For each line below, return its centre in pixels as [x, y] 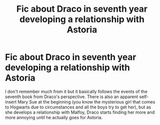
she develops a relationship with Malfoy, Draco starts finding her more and [80, 112]
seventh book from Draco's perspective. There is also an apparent [72, 97]
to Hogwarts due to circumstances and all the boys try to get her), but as [78, 107]
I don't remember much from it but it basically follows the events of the [76, 91]
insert [11, 102]
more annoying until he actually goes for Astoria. [54, 117]
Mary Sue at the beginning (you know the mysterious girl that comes [86, 102]
